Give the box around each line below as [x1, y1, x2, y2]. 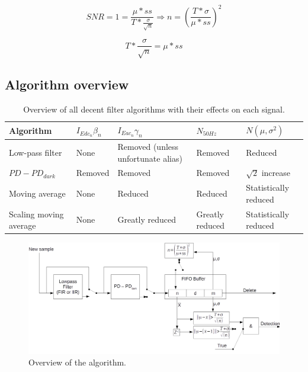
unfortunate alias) [117, 152, 182, 164]
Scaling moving [9, 207, 64, 220]
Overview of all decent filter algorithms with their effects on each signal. [23, 103, 285, 116]
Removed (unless [117, 140, 179, 152]
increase [261, 166, 290, 179]
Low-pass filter [9, 146, 62, 158]
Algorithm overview [5, 75, 129, 94]
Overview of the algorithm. [28, 356, 126, 368]
